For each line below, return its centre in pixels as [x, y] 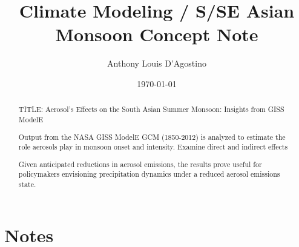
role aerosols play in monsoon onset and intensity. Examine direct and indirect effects [153, 147]
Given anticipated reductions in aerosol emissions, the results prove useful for [140, 164]
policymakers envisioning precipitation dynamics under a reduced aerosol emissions [149, 174]
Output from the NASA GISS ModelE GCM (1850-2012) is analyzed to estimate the [152, 137]
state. [27, 184]
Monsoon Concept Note [157, 34]
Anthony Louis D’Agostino [157, 63]
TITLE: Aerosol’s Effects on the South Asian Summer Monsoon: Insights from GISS [151, 109]
